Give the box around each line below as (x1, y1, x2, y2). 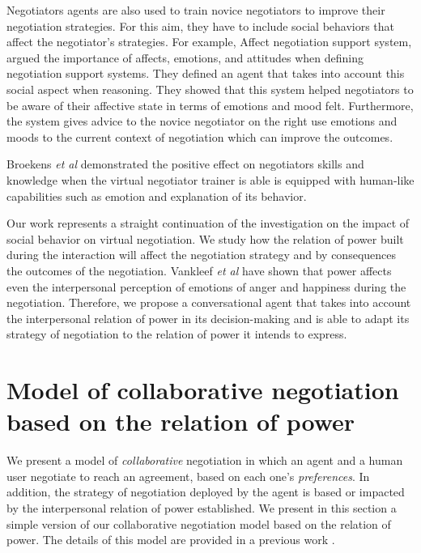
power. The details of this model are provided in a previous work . (6, 531, 335, 548)
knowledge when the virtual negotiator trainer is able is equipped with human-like (6, 171, 415, 188)
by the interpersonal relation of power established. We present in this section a (6, 499, 397, 516)
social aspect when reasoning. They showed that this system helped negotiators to (6, 80, 414, 97)
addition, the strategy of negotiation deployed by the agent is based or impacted (6, 483, 405, 500)
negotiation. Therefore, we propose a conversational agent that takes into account (6, 294, 411, 311)
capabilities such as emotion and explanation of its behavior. (6, 187, 307, 204)
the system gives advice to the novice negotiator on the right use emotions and (6, 113, 398, 130)
